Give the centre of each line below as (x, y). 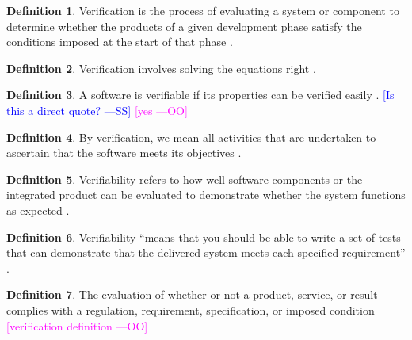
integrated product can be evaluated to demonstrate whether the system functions (206, 195)
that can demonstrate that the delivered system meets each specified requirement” (206, 252)
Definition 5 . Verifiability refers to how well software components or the (185, 179)
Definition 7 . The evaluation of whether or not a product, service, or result (192, 294)
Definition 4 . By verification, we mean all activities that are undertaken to (191, 137)
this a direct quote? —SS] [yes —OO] (97, 110)
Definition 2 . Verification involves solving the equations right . (161, 68)
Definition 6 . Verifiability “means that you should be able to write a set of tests (204, 237)
